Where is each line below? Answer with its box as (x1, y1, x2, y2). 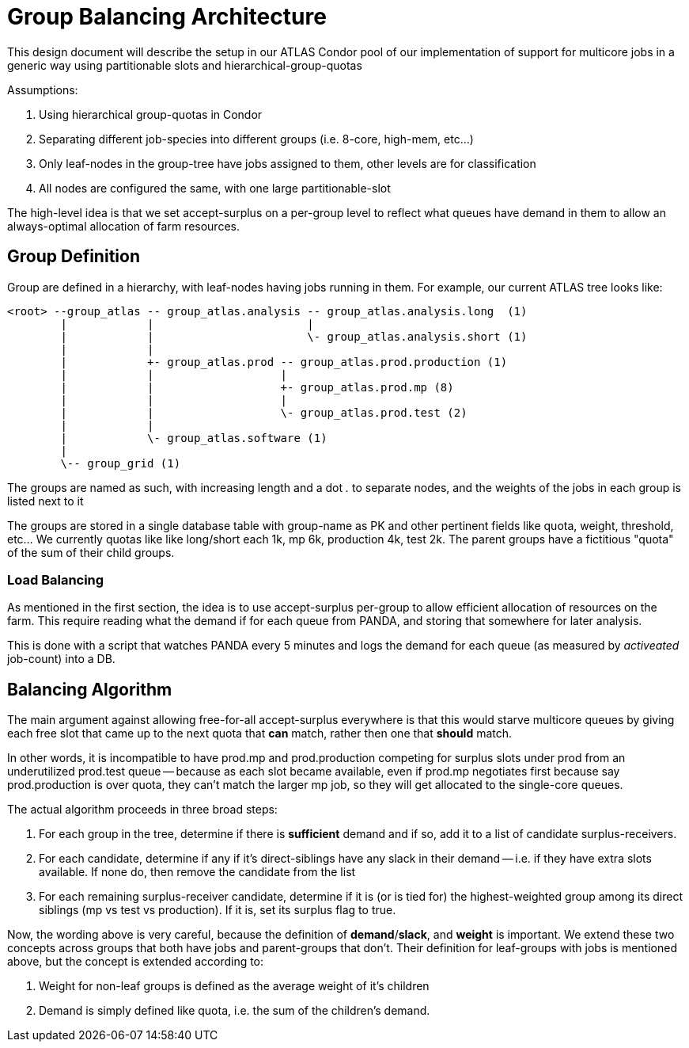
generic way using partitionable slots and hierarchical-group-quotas (7, 58, 362, 72)
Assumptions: (7, 82, 78, 97)
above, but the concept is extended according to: (7, 955, 264, 969)
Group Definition (7, 246, 140, 267)
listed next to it (7, 494, 84, 508)
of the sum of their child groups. (7, 545, 175, 559)
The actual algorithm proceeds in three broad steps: (7, 802, 278, 817)
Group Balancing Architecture (7, 3, 327, 30)
